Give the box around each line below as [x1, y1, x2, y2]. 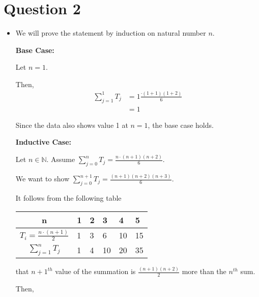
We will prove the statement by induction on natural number [15, 28, 206, 38]
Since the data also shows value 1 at [15, 119, 128, 130]
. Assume [46, 154, 75, 165]
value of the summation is [55, 266, 136, 277]
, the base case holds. [148, 119, 214, 130]
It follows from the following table [15, 193, 122, 203]
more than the [182, 266, 226, 277]
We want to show [15, 173, 70, 184]
